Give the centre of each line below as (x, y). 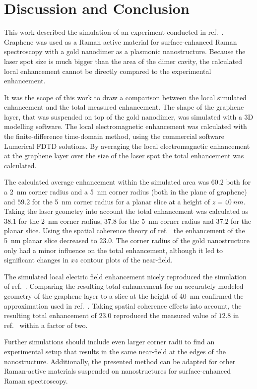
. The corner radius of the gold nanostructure (181, 240)
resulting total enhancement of (50, 315)
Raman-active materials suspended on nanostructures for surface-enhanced (118, 371)
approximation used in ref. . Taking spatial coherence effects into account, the (123, 305)
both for (238, 182)
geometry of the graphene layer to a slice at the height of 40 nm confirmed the (124, 295)
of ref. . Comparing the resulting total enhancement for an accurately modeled (124, 286)
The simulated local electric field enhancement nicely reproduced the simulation (125, 276)
